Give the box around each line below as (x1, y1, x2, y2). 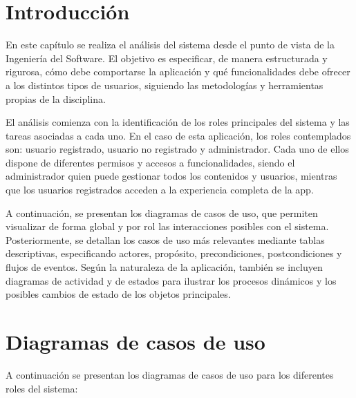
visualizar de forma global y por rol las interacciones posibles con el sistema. (6, 219, 329, 234)
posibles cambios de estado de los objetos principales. (6, 287, 231, 301)
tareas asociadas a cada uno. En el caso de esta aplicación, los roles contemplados (6, 128, 351, 142)
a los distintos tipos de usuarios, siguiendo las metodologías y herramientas (6, 77, 324, 92)
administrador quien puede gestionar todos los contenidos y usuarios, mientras (6, 169, 337, 183)
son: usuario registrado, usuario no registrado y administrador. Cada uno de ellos (6, 142, 349, 156)
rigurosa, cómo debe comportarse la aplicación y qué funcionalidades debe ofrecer (6, 64, 350, 79)
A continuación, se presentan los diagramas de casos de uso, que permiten (6, 205, 318, 220)
